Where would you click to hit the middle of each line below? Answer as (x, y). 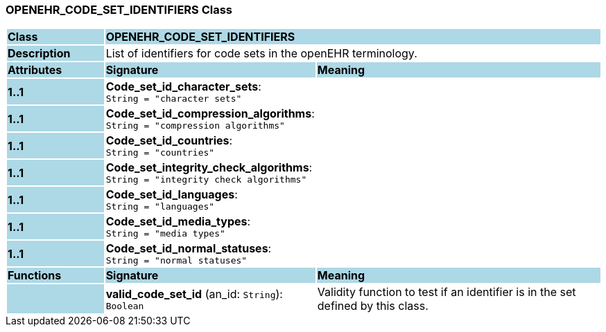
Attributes (35, 70)
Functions (35, 276)
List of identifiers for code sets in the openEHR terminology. (261, 54)
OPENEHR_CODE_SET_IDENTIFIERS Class (119, 10)
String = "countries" (160, 153)
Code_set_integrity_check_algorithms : (209, 168)
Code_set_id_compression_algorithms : (210, 114)
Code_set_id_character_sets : (183, 87)
